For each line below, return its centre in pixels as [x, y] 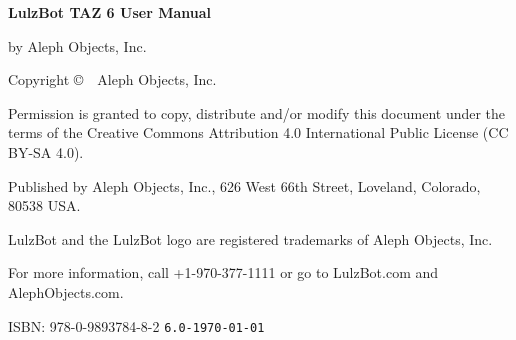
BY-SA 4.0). [46, 151]
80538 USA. [44, 205]
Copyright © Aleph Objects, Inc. [112, 79]
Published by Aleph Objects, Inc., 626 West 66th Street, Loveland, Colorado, [244, 185]
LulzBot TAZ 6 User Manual [109, 12]
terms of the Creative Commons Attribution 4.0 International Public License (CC [258, 132]
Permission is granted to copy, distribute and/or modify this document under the [257, 112]
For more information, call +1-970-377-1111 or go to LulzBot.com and [223, 272]
